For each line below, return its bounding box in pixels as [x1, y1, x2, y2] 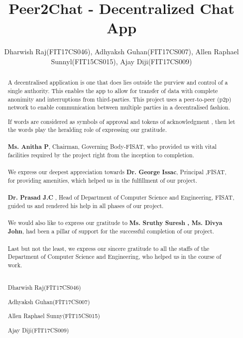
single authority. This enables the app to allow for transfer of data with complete [7, 86, 218, 95]
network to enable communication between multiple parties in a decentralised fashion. [7, 103, 230, 112]
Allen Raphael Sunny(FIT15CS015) [7, 312, 100, 320]
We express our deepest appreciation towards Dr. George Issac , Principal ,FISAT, [7, 167, 227, 176]
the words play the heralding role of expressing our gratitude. [7, 125, 167, 134]
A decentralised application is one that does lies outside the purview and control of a [7, 78, 228, 87]
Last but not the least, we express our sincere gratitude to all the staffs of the [7, 244, 210, 252]
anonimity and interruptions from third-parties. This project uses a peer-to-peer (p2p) [7, 95, 232, 103]
